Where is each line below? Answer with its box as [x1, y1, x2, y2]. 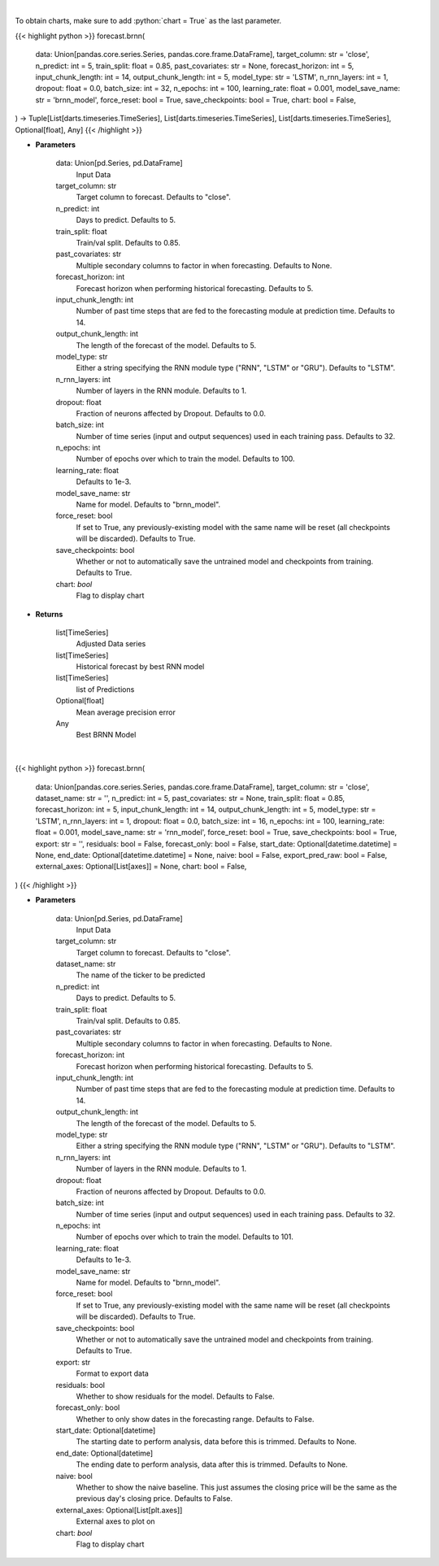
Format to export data [76, 1368, 150, 1378]
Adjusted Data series [76, 639, 146, 649]
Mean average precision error [76, 707, 176, 717]
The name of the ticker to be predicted [76, 970, 206, 980]
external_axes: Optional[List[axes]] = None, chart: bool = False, [35, 862, 247, 872]
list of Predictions [76, 684, 135, 694]
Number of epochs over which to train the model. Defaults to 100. [76, 454, 296, 463]
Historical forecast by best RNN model [76, 662, 205, 672]
